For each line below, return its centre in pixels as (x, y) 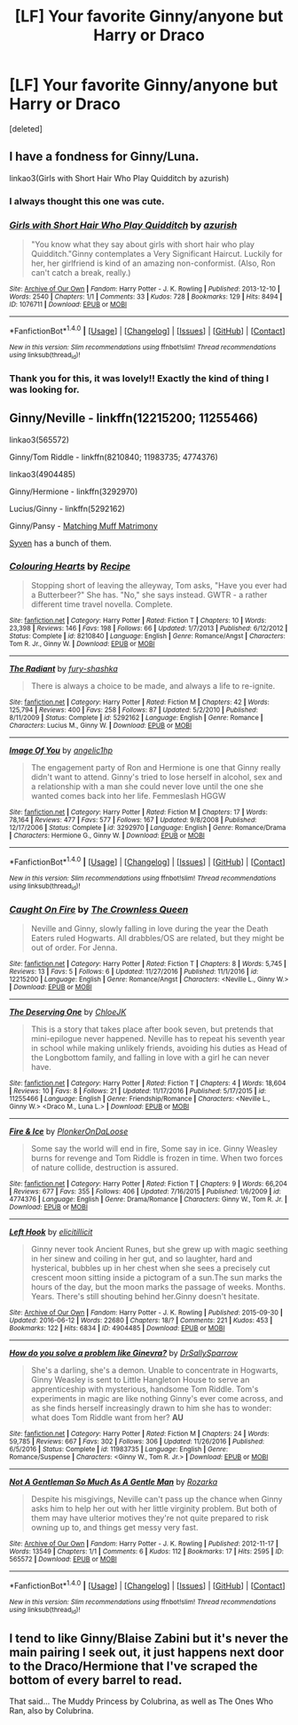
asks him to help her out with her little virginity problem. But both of (154, 1509)
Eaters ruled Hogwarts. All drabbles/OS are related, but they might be (158, 938)
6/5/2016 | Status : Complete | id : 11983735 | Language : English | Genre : (119, 1449)
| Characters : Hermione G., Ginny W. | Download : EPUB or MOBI (107, 835)
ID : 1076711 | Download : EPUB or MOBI (68, 304)
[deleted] (26, 128)
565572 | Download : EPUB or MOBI (63, 1560)
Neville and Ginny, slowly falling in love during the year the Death (149, 929)
